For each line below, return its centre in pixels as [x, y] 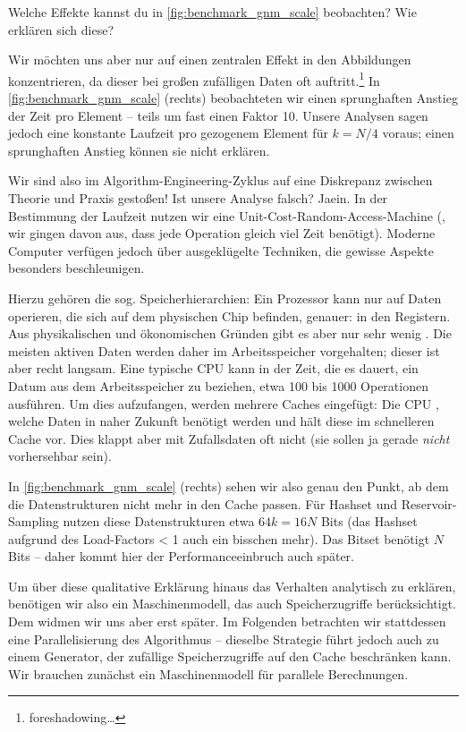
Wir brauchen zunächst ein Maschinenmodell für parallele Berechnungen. [208, 673]
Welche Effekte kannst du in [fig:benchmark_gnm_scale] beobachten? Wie [212, 12]
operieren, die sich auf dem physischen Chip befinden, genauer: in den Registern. [229, 315]
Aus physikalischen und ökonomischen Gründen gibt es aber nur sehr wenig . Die [230, 333]
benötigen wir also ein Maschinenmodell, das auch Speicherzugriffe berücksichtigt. [232, 604]
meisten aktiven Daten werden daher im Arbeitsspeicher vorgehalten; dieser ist [224, 350]
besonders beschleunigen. [76, 268]
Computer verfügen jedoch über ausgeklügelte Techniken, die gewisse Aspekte [221, 250]
